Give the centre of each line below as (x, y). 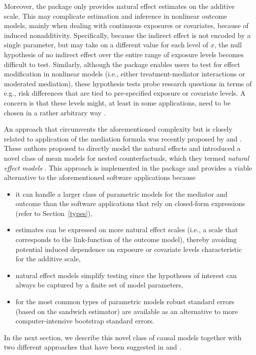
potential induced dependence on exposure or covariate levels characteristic (129, 249)
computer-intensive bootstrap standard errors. (85, 321)
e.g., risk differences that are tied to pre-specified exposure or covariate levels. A (125, 93)
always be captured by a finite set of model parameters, (99, 285)
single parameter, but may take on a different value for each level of (106, 45)
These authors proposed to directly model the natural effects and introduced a (122, 148)
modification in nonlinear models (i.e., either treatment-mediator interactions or (125, 74)
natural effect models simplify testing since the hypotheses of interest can (126, 275)
